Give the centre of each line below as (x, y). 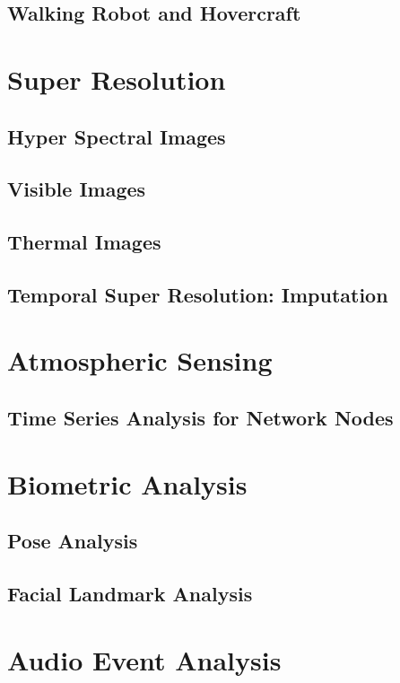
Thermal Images (84, 242)
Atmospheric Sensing (140, 360)
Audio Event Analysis (144, 659)
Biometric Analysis (127, 483)
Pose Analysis (73, 541)
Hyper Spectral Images (117, 136)
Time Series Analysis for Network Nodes (200, 418)
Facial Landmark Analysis (130, 593)
